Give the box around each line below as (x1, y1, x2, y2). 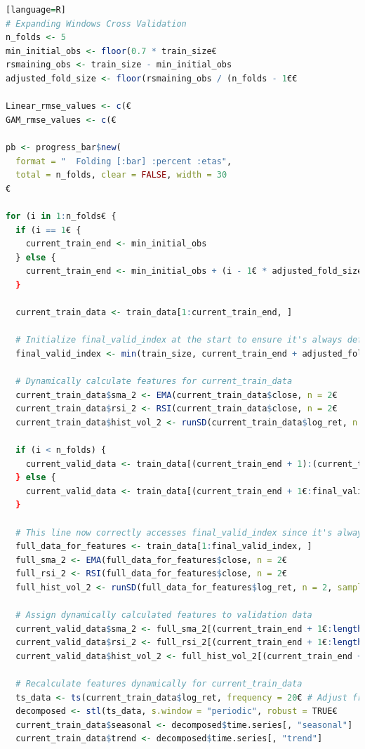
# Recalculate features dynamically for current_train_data (15, 679, 303, 689)
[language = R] (6, 5, 66, 15)
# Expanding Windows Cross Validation (6, 18, 187, 29)
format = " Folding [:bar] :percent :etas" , (15, 156, 232, 166)
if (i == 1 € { (15, 225, 81, 235)
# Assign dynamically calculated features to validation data (15, 610, 312, 621)
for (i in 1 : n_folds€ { (6, 211, 117, 221)
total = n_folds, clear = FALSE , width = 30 (15, 170, 227, 180)
